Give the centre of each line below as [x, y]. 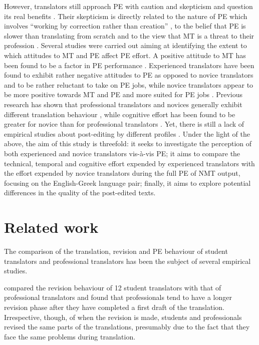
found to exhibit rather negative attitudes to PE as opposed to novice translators [129, 75]
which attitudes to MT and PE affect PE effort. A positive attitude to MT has [125, 55]
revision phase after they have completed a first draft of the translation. [114, 307]
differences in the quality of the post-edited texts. [80, 193]
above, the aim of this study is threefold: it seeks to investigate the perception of [128, 143]
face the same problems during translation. [70, 336]
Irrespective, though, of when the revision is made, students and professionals [123, 317]
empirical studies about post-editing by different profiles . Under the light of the [127, 133]
